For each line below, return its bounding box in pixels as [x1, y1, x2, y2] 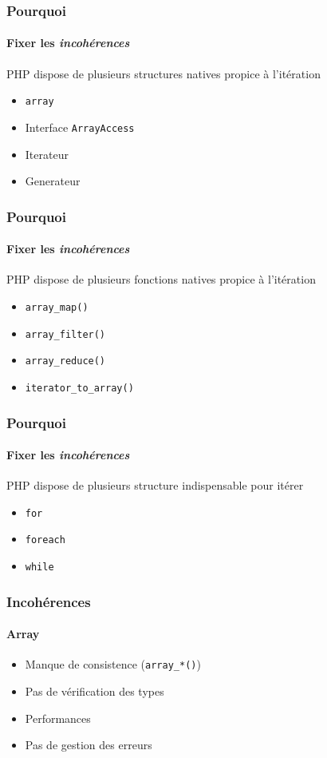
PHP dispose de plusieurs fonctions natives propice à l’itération [6, 271, 316, 288]
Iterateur [25, 145, 69, 162]
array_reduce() [25, 355, 106, 367]
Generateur [25, 173, 81, 189]
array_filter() [25, 328, 106, 340]
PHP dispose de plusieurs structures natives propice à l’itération [6, 65, 321, 81]
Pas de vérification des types [25, 683, 164, 700]
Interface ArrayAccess [25, 118, 135, 135]
